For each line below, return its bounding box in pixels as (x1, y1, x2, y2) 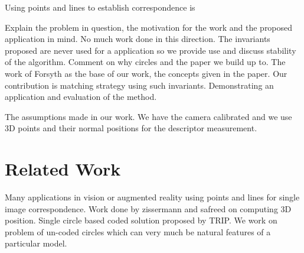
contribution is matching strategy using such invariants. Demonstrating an (5, 79, 274, 91)
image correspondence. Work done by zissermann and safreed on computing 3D (5, 202, 292, 215)
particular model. (5, 237, 67, 249)
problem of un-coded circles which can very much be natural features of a (5, 225, 271, 238)
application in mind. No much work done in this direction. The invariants (5, 33, 270, 45)
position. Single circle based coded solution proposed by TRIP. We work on (5, 214, 277, 226)
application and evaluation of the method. (5, 90, 157, 103)
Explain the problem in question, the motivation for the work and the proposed (5, 21, 293, 33)
